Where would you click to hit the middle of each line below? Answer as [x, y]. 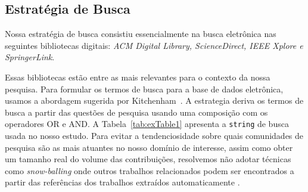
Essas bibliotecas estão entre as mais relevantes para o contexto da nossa [138, 77]
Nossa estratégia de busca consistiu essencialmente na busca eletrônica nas [141, 34]
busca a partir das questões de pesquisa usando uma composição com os [136, 112]
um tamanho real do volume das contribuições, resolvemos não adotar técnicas [148, 159]
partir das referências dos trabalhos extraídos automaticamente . [122, 182]
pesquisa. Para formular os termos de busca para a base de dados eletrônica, [144, 89]
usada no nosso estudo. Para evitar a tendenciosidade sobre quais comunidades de [154, 136]
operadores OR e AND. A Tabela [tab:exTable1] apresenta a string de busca [147, 124]
